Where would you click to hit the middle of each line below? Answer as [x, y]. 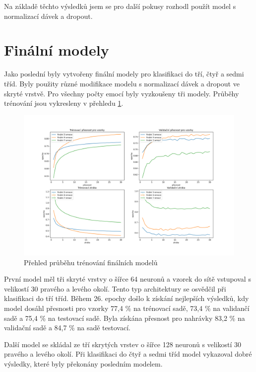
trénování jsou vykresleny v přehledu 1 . [64, 103]
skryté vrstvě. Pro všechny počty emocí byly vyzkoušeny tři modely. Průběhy [122, 93]
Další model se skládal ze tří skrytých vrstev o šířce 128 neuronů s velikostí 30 [123, 344]
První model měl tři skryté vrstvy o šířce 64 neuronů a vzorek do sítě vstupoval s [128, 279]
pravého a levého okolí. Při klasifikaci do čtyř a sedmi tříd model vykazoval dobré [128, 354]
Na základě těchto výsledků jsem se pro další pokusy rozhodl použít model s [120, 6]
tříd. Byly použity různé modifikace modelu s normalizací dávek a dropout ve [122, 83]
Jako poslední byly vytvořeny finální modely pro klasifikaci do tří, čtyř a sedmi [124, 74]
